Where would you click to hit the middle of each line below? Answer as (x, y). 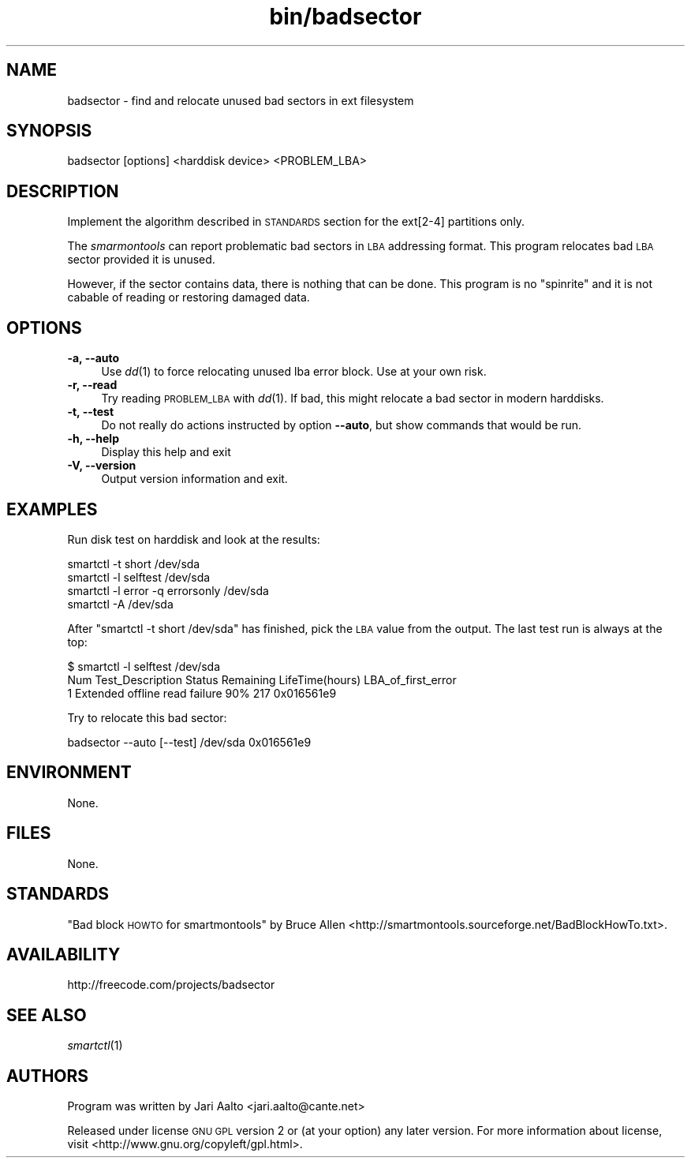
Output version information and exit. (194, 479)
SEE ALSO (47, 1015)
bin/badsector (345, 17)
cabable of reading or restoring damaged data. (189, 298)
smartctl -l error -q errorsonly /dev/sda (168, 590)
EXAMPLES (52, 509)
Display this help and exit (166, 452)
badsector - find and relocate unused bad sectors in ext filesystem (241, 100)
